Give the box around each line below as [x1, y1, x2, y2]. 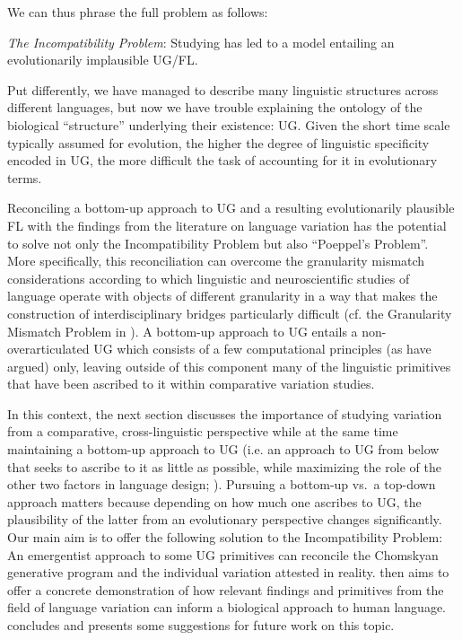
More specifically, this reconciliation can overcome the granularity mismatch [7, 251, 425, 270]
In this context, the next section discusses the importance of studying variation [7, 404, 442, 423]
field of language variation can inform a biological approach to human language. [7, 598, 447, 617]
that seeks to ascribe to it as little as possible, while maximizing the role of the [7, 457, 441, 476]
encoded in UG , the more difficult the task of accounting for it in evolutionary [7, 151, 438, 170]
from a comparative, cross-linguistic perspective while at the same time [7, 422, 398, 441]
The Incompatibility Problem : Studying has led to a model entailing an [7, 32, 395, 51]
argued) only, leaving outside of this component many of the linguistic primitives [7, 356, 451, 375]
